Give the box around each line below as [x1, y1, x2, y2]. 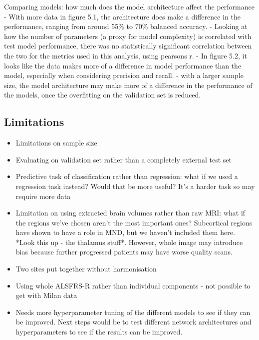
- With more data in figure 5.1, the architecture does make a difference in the [4, 11, 241, 21]
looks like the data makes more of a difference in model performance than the [4, 60, 242, 70]
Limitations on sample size [15, 137, 97, 148]
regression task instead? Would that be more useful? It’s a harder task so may [15, 180, 255, 191]
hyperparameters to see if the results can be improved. [15, 326, 183, 337]
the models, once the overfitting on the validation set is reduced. [4, 89, 201, 100]
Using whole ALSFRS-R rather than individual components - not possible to [15, 280, 251, 290]
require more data [15, 190, 71, 201]
